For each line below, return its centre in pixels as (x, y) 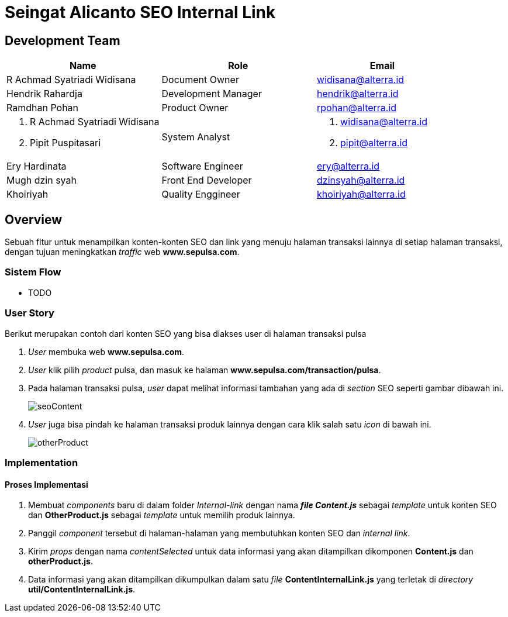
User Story (30, 313)
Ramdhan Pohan (43, 108)
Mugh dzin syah (42, 180)
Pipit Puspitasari (65, 143)
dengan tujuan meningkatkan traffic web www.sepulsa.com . (122, 252)
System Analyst (196, 137)
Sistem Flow (33, 272)
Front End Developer (207, 180)
